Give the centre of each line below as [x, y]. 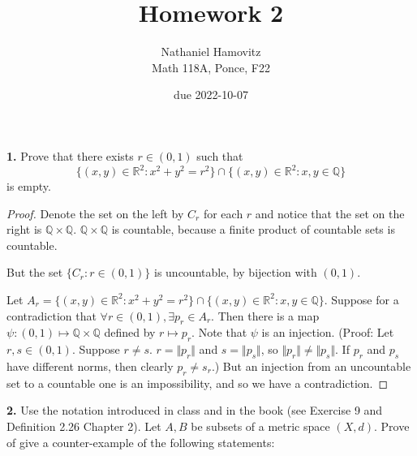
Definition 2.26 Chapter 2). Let [84, 426]
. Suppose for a [361, 299]
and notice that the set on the [330, 213]
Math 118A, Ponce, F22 [211, 67]
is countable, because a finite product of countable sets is [253, 229]
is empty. [29, 186]
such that [220, 155]
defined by [130, 332]
